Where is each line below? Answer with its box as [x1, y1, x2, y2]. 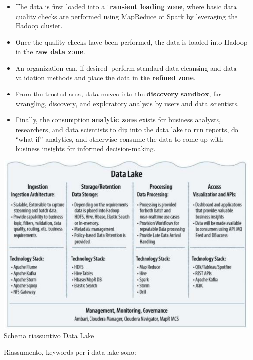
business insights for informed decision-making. [15, 143, 156, 153]
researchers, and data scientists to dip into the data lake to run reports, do [15, 124, 238, 134]
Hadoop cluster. [15, 20, 63, 31]
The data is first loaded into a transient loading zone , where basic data [15, 1, 237, 11]
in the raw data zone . [15, 46, 85, 57]
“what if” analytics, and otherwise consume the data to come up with [15, 133, 223, 144]
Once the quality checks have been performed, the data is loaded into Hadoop [15, 37, 248, 47]
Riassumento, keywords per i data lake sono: [4, 346, 137, 357]
